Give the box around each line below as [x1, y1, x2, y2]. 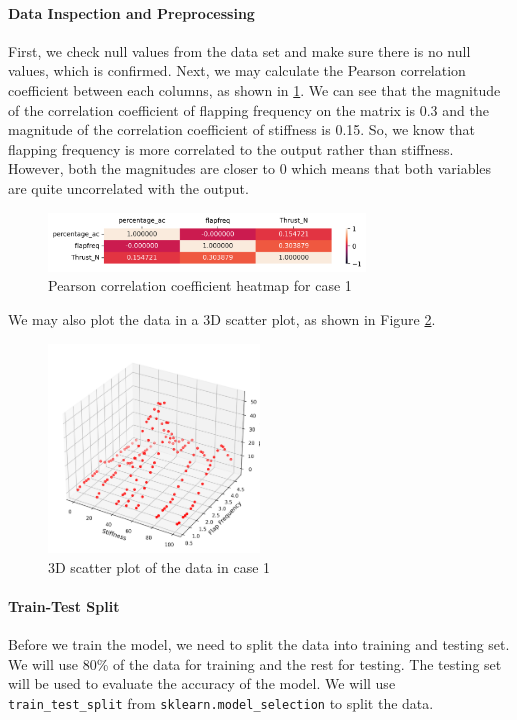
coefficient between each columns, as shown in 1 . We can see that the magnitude [8, 79, 501, 100]
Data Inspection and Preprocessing [8, 2, 255, 23]
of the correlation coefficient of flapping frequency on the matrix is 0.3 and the [8, 99, 489, 120]
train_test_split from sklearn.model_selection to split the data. [8, 692, 434, 713]
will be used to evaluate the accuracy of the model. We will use [8, 673, 396, 694]
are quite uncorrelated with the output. [8, 177, 249, 198]
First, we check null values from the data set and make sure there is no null [8, 40, 471, 61]
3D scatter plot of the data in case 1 [48, 556, 271, 577]
